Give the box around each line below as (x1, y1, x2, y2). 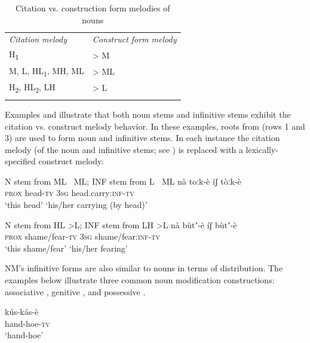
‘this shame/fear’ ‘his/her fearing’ (5, 241, 128, 254)
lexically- (245, 143, 279, 155)
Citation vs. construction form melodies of (15, 2, 170, 14)
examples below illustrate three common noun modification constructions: (5, 274, 275, 286)
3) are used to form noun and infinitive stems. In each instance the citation (5, 131, 280, 144)
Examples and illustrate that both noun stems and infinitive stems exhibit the (5, 108, 291, 120)
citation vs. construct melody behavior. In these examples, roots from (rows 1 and (5, 120, 305, 132)
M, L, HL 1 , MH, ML (9, 64, 84, 78)
